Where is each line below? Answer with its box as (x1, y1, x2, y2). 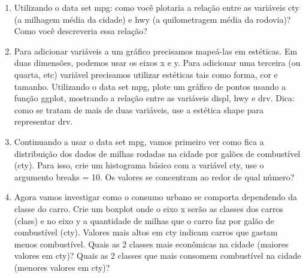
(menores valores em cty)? (14, 261, 110, 273)
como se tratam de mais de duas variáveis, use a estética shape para (14, 103, 264, 116)
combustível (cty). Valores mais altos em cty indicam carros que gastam (14, 226, 278, 238)
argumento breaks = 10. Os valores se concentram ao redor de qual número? (14, 170, 295, 183)
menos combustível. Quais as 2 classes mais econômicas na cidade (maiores (14, 237, 289, 250)
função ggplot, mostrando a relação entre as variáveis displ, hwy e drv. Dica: (14, 92, 295, 104)
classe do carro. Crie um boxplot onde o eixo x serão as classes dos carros (14, 202, 284, 214)
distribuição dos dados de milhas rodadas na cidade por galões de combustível (14, 147, 301, 159)
